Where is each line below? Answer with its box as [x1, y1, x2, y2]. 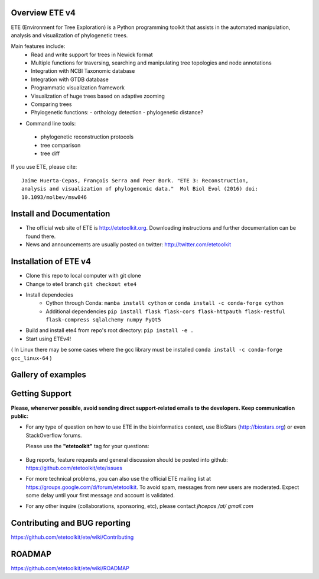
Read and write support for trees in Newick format [31, 51, 153, 58]
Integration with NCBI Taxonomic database [31, 67, 135, 75]
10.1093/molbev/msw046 [21, 194, 87, 201]
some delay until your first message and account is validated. [25, 492, 175, 499]
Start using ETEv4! [25, 335, 71, 342]
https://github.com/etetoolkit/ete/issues [25, 464, 122, 471]
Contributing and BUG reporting [11, 518, 131, 528]
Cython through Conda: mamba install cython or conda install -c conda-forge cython [45, 300, 284, 307]
